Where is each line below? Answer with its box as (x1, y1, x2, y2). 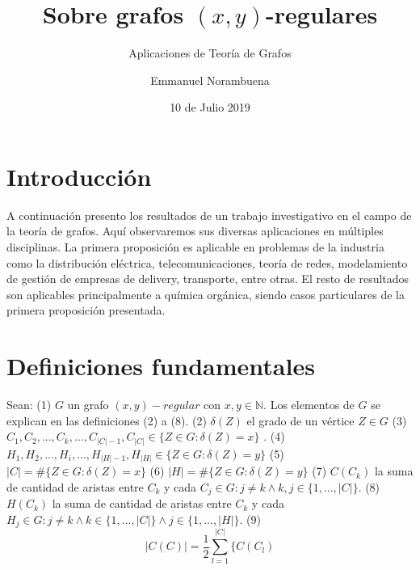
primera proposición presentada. (6, 302, 166, 319)
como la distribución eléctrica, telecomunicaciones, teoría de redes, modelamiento (6, 254, 408, 271)
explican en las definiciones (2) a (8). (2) (6, 412, 207, 429)
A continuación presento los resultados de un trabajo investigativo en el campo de (6, 206, 412, 223)
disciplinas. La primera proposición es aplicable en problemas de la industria (6, 239, 384, 255)
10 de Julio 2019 (170, 99, 250, 116)
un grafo (67, 396, 109, 413)
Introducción (6, 159, 152, 192)
